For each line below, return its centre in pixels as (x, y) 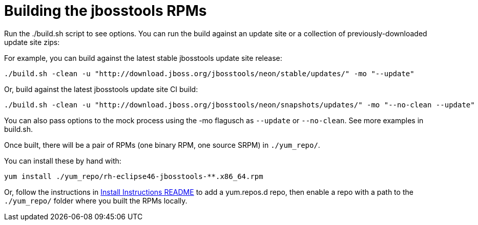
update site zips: (32, 42)
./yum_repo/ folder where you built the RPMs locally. (96, 200)
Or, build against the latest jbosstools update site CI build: (101, 89)
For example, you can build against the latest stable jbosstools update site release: (143, 58)
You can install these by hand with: (63, 161)
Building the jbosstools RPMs (106, 11)
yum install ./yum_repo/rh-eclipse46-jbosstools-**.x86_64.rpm (134, 176)
